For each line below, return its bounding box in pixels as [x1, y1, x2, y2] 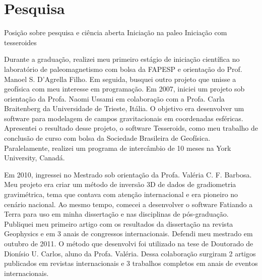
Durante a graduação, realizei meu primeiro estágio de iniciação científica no [4, 54, 240, 64]
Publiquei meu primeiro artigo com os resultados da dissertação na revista [4, 218, 233, 229]
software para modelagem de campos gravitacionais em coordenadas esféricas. [4, 113, 243, 123]
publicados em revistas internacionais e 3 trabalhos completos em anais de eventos [4, 258, 258, 268]
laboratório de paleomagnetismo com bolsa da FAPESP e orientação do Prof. [4, 63, 242, 74]
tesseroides [4, 37, 37, 47]
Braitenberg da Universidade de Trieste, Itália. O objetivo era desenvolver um [4, 103, 244, 114]
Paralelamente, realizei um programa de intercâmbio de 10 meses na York [4, 142, 231, 153]
